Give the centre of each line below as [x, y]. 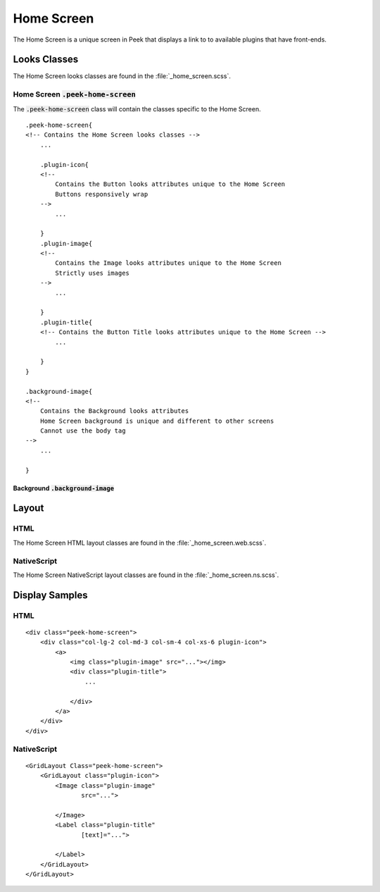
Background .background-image [64, 488]
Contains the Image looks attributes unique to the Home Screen [168, 263]
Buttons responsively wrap [102, 194]
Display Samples [50, 595]
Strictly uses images [93, 273]
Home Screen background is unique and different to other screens [157, 421]
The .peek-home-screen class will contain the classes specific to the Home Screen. [137, 109]
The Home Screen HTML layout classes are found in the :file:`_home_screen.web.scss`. [140, 543]
